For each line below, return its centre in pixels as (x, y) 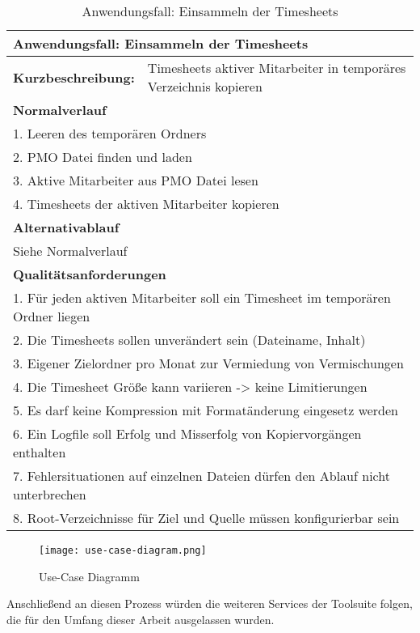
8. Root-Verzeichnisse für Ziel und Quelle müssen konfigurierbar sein (206, 518)
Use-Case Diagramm (89, 576)
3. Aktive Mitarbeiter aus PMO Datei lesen (136, 180)
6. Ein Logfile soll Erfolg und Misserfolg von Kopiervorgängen (187, 433)
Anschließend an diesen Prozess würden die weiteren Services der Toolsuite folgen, (210, 603)
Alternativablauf (66, 227)
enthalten (40, 452)
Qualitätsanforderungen (90, 274)
